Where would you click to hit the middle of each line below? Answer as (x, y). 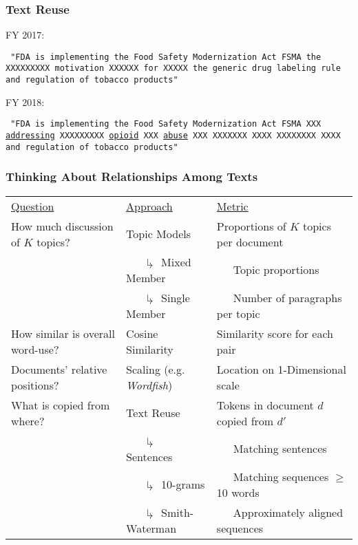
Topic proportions (276, 270)
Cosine (142, 333)
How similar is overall (63, 333)
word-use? (35, 349)
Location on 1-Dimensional (281, 369)
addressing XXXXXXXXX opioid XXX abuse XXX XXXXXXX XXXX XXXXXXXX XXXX (173, 136)
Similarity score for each (275, 333)
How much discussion (62, 226)
